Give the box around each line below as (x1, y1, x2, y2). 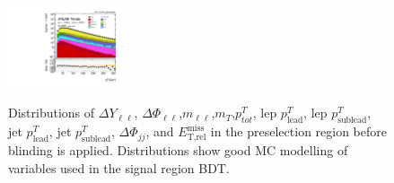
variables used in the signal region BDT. (8, 158, 230, 177)
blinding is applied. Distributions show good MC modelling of (8, 141, 348, 160)
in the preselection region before (210, 122, 387, 141)
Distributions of (8, 103, 95, 122)
